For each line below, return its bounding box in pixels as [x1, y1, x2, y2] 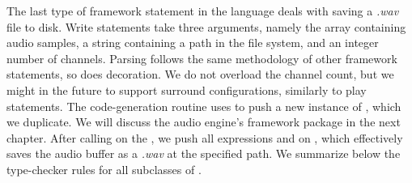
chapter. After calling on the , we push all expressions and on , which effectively [6, 129, 403, 146]
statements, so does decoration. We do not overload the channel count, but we [6, 66, 394, 83]
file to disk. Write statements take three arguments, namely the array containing [6, 18, 406, 35]
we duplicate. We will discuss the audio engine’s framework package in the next [6, 113, 401, 130]
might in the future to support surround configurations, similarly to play [6, 81, 367, 98]
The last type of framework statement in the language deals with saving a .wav [6, 2, 399, 19]
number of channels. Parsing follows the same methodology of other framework [6, 49, 397, 66]
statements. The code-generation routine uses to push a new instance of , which [6, 97, 401, 114]
